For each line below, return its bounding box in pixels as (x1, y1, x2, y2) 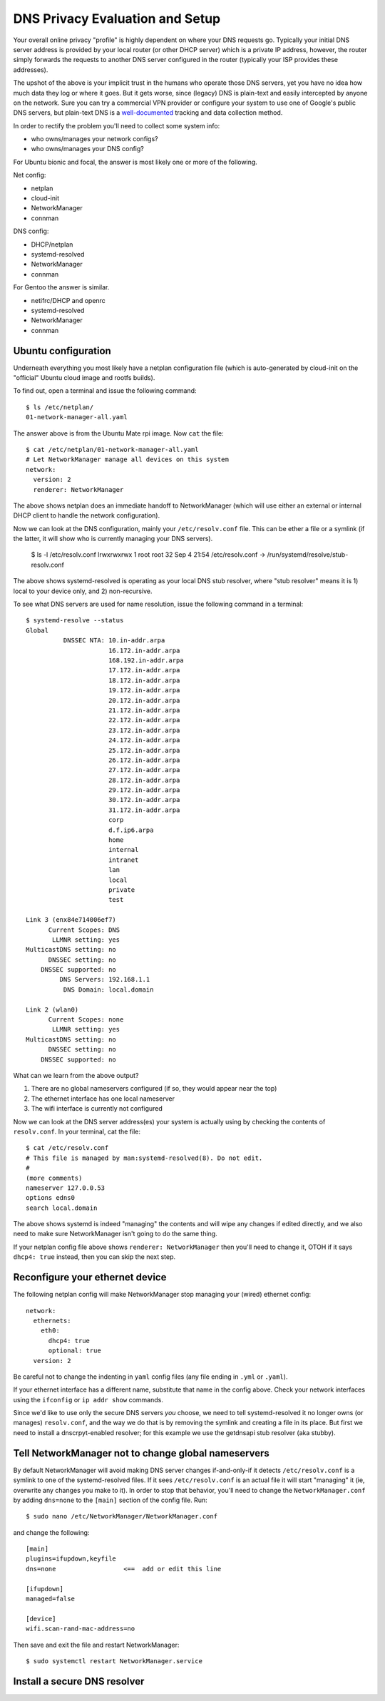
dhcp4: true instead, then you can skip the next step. (13, 1253, 176, 1261)
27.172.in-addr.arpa (108, 766, 180, 774)
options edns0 (26, 1194, 75, 1202)
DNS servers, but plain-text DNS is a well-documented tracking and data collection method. (13, 108, 283, 117)
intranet (108, 855, 139, 864)
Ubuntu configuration (13, 344, 112, 356)
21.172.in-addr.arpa (108, 706, 180, 714)
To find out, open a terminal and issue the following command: (13, 386, 197, 395)
